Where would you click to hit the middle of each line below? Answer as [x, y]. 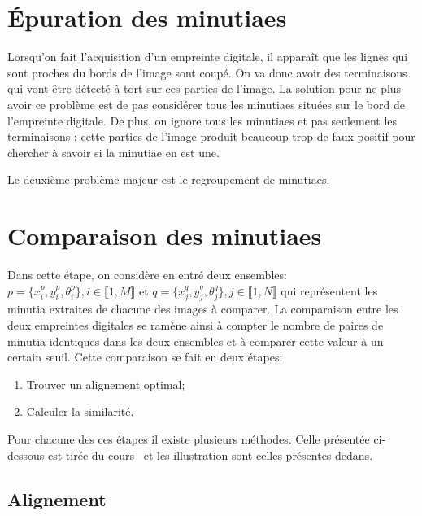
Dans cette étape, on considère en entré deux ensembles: [147, 274]
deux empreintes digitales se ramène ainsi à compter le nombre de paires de [196, 324]
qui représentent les [329, 290]
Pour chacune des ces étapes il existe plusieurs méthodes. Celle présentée [189, 438]
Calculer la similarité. [80, 411]
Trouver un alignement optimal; [106, 384]
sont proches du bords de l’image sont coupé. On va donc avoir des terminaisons [207, 72]
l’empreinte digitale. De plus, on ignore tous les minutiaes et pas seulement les [202, 120]
